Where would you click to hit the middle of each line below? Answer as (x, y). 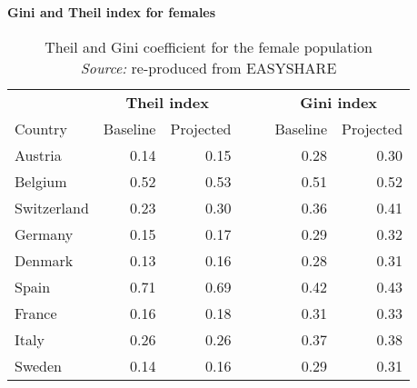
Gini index (339, 102)
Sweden (39, 365)
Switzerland (52, 207)
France (36, 313)
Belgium (41, 181)
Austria (38, 154)
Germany (44, 234)
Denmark (44, 260)
